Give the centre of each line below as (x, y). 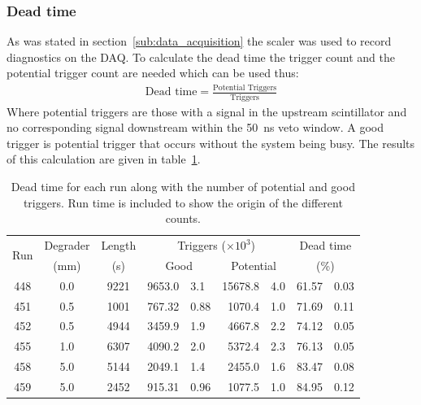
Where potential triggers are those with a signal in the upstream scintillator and (207, 111)
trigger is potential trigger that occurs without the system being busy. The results (211, 143)
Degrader (67, 245)
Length (119, 245)
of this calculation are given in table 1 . (104, 159)
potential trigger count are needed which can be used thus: (153, 73)
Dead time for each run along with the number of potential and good (183, 187)
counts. (183, 218)
